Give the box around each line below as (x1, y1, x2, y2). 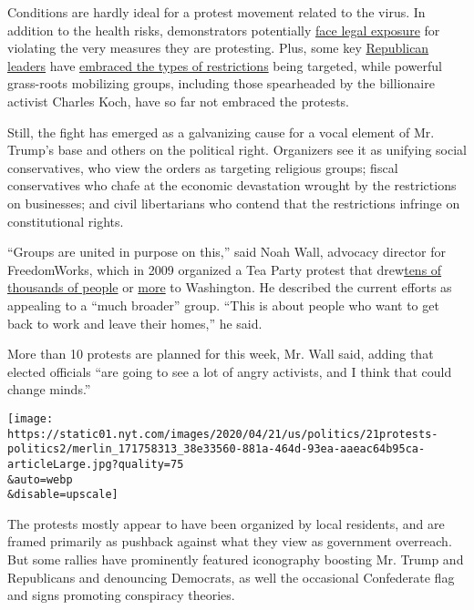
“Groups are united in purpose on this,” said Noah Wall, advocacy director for (7, 242, 446, 261)
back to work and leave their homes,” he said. (7, 313, 263, 332)
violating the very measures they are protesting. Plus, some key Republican (7, 38, 429, 57)
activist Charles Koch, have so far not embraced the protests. (7, 91, 350, 110)
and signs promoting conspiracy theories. (7, 585, 235, 605)
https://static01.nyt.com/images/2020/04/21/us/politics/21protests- (7, 427, 438, 441)
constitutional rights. (7, 211, 124, 230)
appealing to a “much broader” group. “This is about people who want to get (7, 295, 439, 314)
